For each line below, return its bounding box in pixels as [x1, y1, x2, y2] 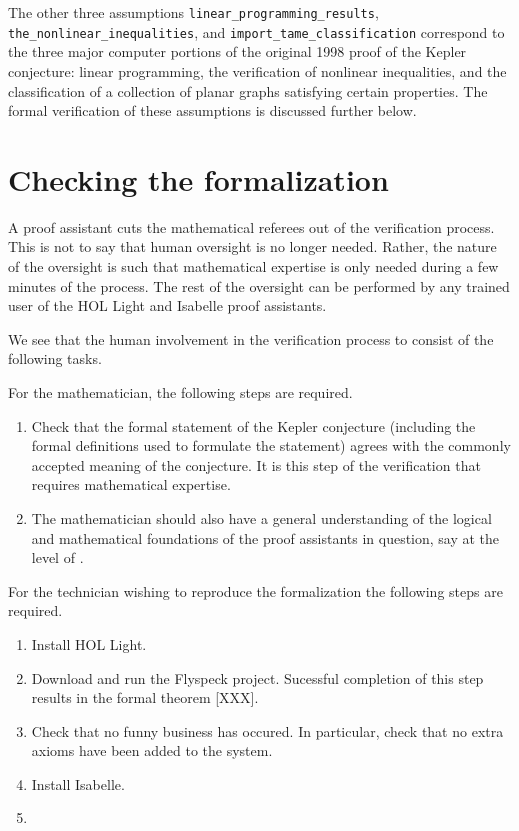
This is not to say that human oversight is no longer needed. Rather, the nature [8, 236, 497, 257]
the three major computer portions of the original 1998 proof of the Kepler [8, 41, 467, 62]
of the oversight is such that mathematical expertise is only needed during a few [8, 256, 499, 276]
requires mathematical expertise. [31, 474, 231, 495]
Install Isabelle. [31, 773, 125, 794]
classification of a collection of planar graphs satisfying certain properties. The [8, 80, 488, 101]
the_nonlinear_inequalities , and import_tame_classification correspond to [8, 21, 505, 42]
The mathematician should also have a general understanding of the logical [31, 507, 492, 528]
